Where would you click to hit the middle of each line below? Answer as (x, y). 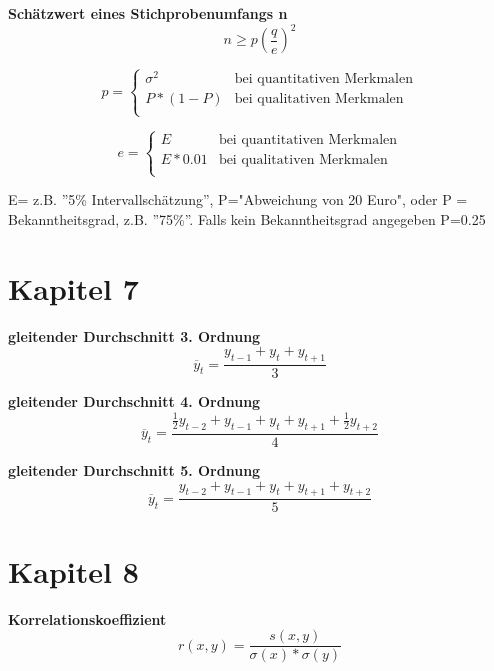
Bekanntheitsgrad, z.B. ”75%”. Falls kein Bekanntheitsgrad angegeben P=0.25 (247, 218)
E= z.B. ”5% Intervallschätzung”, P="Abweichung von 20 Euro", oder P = (238, 199)
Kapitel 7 (73, 287)
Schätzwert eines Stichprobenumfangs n (148, 13)
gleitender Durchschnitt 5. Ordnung (134, 470)
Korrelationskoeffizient (87, 618)
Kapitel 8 (73, 570)
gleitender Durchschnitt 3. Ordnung (134, 335)
